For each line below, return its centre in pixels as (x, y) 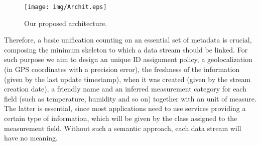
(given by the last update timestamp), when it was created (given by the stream (127, 79)
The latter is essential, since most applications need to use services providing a (125, 108)
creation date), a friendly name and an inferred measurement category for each (125, 89)
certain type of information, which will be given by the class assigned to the (121, 118)
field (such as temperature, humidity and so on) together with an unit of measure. (130, 98)
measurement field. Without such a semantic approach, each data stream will (123, 128)
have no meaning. (31, 138)
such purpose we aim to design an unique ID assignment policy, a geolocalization (128, 59)
